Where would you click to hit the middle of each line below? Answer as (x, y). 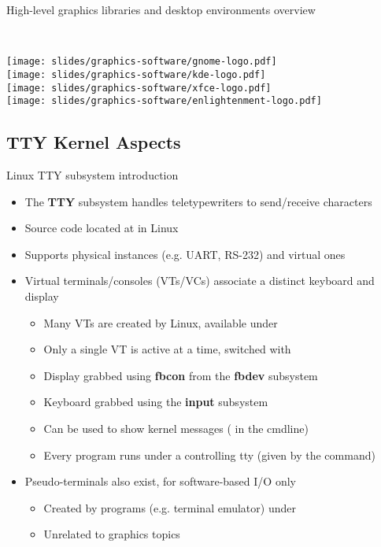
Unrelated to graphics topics (112, 534)
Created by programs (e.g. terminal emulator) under (170, 507)
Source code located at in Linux (102, 228)
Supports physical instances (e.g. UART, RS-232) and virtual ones (185, 254)
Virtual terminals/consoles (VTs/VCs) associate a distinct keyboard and (200, 281)
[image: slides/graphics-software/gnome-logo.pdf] (142, 62)
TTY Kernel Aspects (94, 142)
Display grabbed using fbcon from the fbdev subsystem (181, 375)
